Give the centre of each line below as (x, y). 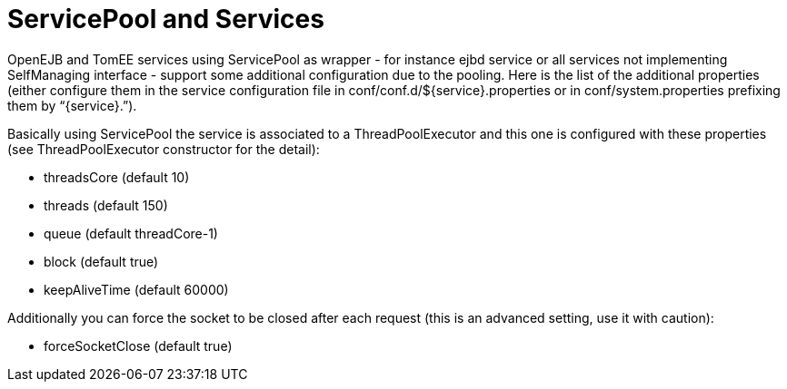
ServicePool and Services (166, 19)
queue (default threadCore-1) (131, 233)
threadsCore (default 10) (117, 177)
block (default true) (101, 261)
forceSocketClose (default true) (138, 345)
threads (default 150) (106, 205)
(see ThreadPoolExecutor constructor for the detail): (164, 149)
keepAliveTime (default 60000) (136, 289)
